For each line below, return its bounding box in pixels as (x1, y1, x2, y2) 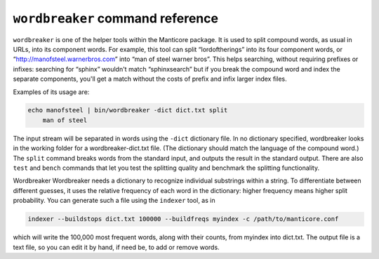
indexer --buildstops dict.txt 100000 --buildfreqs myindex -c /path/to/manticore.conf (27, 215, 339, 223)
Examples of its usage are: (13, 88, 90, 96)
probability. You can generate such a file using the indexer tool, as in (13, 197, 215, 205)
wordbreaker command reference (13, 11, 219, 26)
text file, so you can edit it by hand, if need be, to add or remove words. (13, 243, 220, 251)
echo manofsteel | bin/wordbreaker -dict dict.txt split (27, 106, 228, 114)
